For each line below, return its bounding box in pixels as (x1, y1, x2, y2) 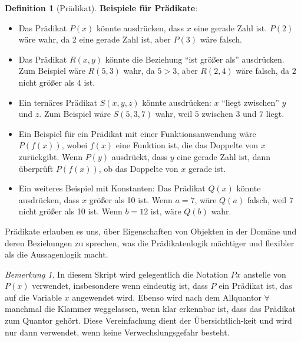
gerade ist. (188, 162, 226, 174)
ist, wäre (150, 205, 181, 217)
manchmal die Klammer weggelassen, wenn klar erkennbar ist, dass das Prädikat (5, 302, 296, 315)
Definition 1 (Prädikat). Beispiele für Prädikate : (5, 2, 198, 14)
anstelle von (243, 268, 286, 280)
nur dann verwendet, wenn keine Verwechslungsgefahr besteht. (5, 325, 230, 338)
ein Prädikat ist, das (219, 279, 292, 292)
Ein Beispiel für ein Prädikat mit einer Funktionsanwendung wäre (18, 127, 256, 139)
